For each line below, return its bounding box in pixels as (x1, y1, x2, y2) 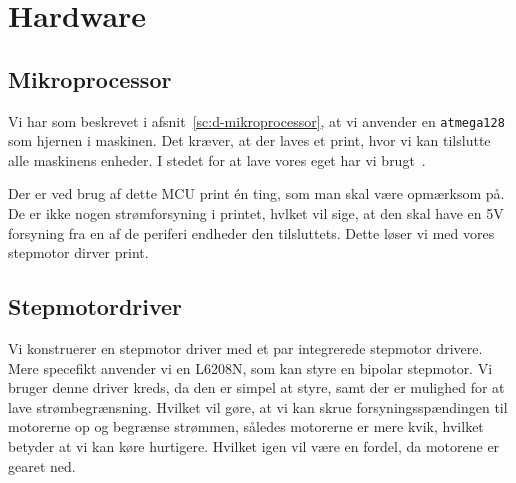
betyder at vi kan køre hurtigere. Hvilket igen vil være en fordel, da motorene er (8, 435, 500, 456)
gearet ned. (8, 455, 76, 476)
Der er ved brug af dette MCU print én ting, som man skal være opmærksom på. (8, 183, 505, 204)
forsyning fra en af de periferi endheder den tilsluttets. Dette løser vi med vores (8, 222, 495, 243)
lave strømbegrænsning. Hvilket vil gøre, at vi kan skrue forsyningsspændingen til (8, 396, 508, 417)
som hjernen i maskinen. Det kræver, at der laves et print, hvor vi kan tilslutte (8, 130, 491, 151)
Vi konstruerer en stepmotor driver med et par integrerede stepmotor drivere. (8, 338, 483, 358)
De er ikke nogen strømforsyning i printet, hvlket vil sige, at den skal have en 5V (8, 203, 504, 224)
